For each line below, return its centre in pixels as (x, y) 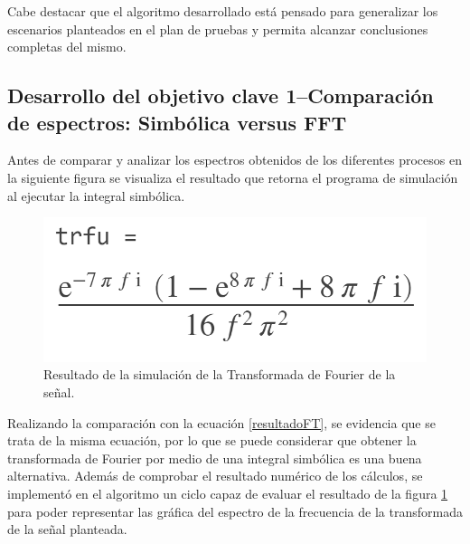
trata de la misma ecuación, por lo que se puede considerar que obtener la (212, 440)
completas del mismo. (67, 47)
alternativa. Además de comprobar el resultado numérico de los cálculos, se (215, 476)
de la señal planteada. (67, 529)
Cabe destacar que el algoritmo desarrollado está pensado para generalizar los (223, 11)
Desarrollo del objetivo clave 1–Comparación (221, 95)
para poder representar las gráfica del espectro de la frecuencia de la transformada (235, 511)
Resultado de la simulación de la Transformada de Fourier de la (220, 374)
